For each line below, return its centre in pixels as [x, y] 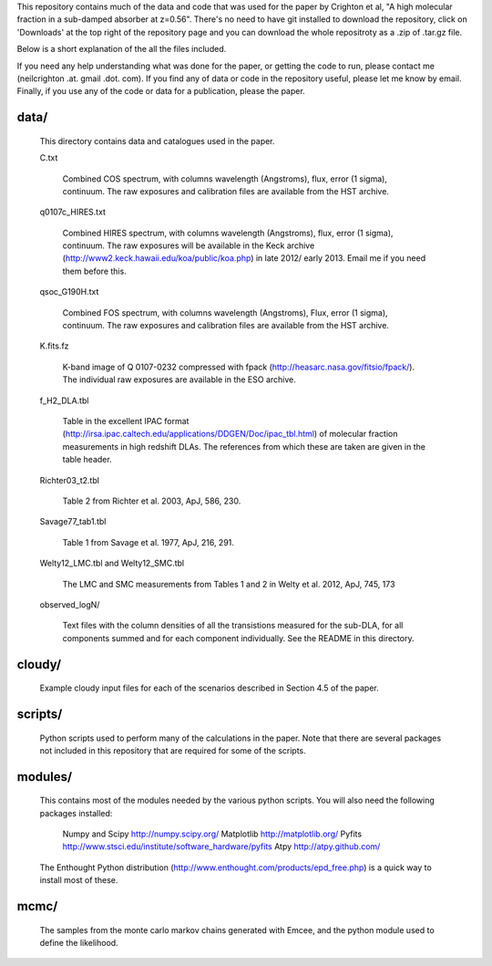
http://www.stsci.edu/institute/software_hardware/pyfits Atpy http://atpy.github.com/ [221, 847]
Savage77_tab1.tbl [73, 522]
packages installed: [76, 813]
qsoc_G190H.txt [69, 292]
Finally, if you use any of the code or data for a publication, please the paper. [161, 91]
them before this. [94, 271]
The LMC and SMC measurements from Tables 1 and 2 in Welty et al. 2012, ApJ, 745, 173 [229, 584]
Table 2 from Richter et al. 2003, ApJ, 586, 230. [152, 501]
